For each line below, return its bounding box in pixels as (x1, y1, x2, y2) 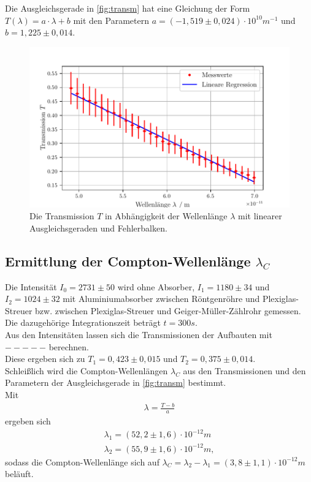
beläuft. (5, 467, 34, 480)
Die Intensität (5, 280, 57, 293)
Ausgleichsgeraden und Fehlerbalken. (29, 221, 167, 234)
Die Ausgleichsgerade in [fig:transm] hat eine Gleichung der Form (5, 2, 250, 14)
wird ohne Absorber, (117, 280, 195, 293)
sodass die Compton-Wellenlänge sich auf (5, 455, 159, 468)
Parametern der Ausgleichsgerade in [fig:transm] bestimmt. (5, 376, 226, 389)
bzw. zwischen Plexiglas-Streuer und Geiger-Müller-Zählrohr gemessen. (35, 304, 301, 317)
